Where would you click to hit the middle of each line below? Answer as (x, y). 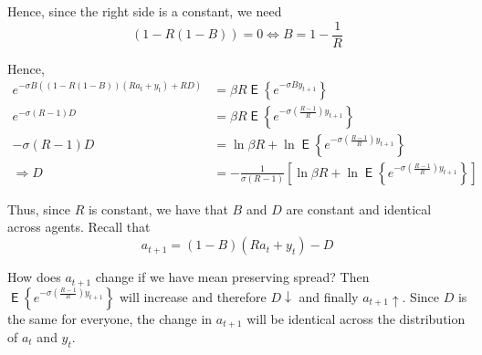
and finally (329, 296)
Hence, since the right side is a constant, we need (145, 11)
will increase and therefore (193, 296)
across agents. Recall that (79, 227)
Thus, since (39, 209)
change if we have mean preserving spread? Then (232, 277)
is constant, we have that (158, 209)
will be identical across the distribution (356, 318)
